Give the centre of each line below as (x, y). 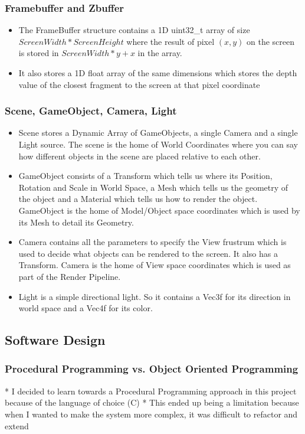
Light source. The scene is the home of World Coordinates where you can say (158, 144)
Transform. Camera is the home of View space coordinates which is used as (155, 265)
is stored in (39, 53)
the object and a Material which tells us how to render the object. (138, 199)
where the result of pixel (170, 41)
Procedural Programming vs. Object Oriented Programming (152, 369)
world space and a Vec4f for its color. (86, 308)
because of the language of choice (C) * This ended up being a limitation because (152, 402)
